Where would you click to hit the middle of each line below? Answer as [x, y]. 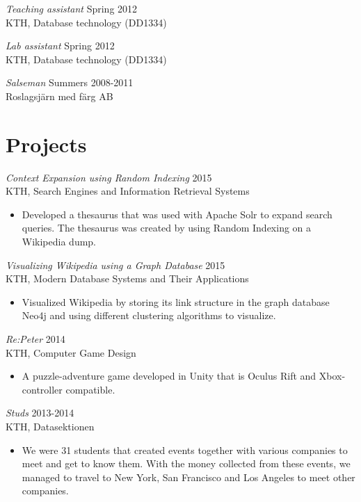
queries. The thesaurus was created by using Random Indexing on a [167, 228]
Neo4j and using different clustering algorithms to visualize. [149, 315]
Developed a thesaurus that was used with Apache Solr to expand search [177, 214]
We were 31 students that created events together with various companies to [185, 450]
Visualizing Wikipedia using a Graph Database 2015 [115, 265]
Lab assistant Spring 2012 [60, 46]
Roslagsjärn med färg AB [59, 96]
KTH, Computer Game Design [71, 352]
